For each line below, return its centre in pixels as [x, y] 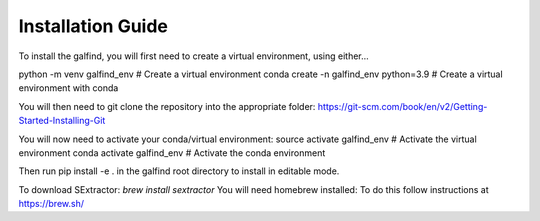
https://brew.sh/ [51, 204]
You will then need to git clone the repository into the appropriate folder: [167, 106]
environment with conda [68, 88]
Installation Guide [93, 26]
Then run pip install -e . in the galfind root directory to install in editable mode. [179, 171]
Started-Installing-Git [62, 121]
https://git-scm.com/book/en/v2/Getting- [402, 106]
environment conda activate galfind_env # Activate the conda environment [172, 152]
